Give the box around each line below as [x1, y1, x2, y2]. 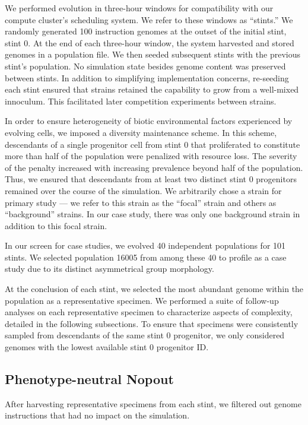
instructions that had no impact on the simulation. [5, 409, 190, 421]
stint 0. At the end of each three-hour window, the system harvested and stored [5, 36, 294, 49]
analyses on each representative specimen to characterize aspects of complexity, [5, 306, 293, 318]
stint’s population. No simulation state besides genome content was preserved [5, 59, 286, 72]
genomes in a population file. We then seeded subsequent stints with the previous [5, 48, 300, 61]
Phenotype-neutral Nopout [5, 370, 174, 388]
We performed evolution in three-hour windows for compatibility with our [5, 2, 274, 14]
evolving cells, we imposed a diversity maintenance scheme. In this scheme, [5, 126, 277, 138]
